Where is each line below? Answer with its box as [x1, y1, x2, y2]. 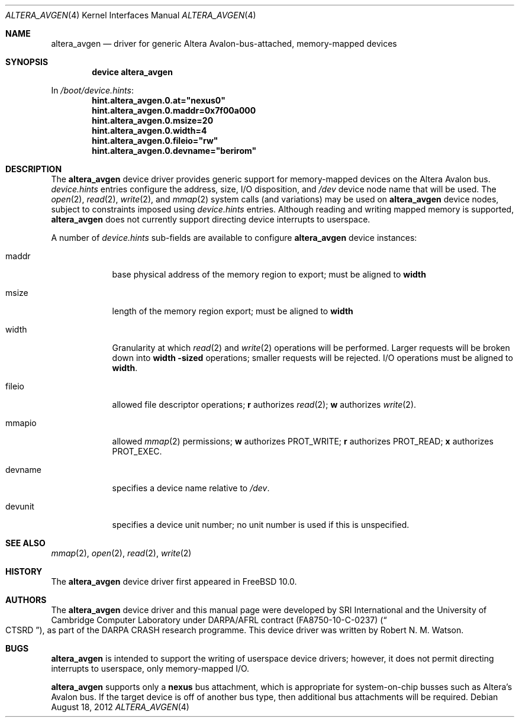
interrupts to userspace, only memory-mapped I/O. [51, 663, 250, 673]
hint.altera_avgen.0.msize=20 [92, 115, 214, 125]
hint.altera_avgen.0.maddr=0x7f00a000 [92, 105, 256, 115]
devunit [5, 501, 34, 511]
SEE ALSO [5, 538, 46, 548]
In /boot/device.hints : [51, 85, 134, 95]
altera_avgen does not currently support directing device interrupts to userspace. [51, 214, 370, 224]
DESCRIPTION [5, 164, 62, 174]
